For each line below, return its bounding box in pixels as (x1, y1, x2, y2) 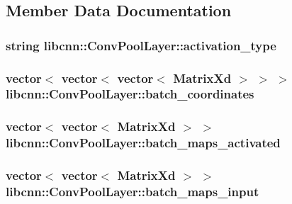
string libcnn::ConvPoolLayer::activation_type (6, 36, 276, 54)
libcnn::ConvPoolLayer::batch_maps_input (6, 183, 259, 200)
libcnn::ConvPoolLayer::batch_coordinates (6, 85, 254, 103)
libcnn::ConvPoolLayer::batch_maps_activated (6, 134, 281, 152)
